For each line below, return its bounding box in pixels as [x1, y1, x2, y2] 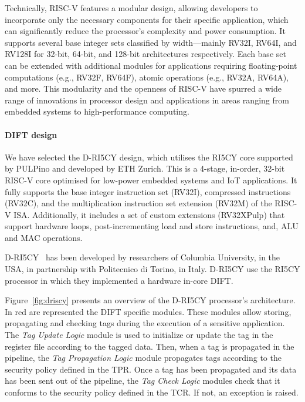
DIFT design [5, 128, 57, 140]
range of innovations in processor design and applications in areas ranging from [5, 93, 289, 106]
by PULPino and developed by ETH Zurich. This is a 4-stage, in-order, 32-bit [5, 162, 285, 175]
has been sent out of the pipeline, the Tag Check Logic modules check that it [5, 374, 280, 387]
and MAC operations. [5, 231, 83, 243]
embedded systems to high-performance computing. [5, 105, 189, 118]
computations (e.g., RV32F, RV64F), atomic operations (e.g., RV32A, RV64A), [5, 71, 289, 83]
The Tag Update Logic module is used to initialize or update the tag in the [5, 329, 273, 341]
